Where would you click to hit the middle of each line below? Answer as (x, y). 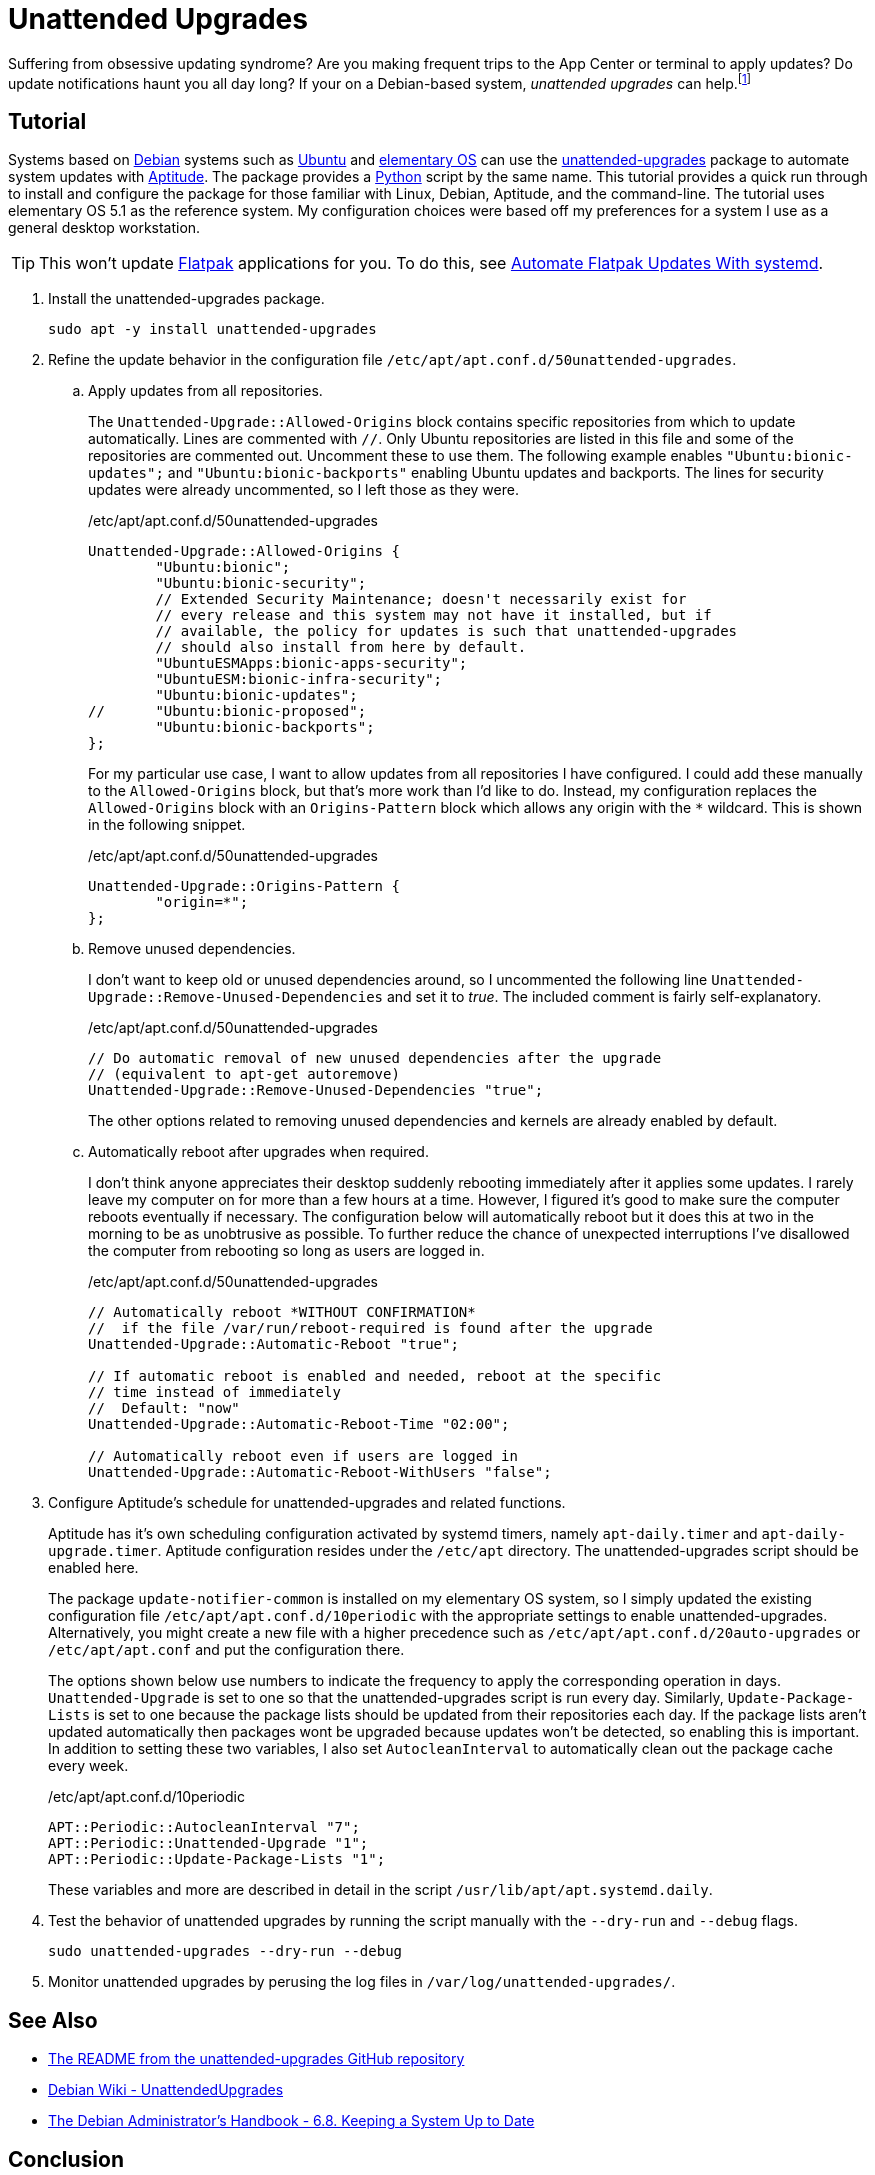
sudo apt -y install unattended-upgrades (212, 329)
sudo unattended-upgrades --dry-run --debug (225, 1951)
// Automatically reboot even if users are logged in (303, 1456)
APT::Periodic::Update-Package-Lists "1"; (217, 1859)
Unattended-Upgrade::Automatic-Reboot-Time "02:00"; (299, 1424)
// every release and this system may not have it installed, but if (433, 615)
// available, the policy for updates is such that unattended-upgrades (446, 631)
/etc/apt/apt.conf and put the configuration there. (226, 1650)
